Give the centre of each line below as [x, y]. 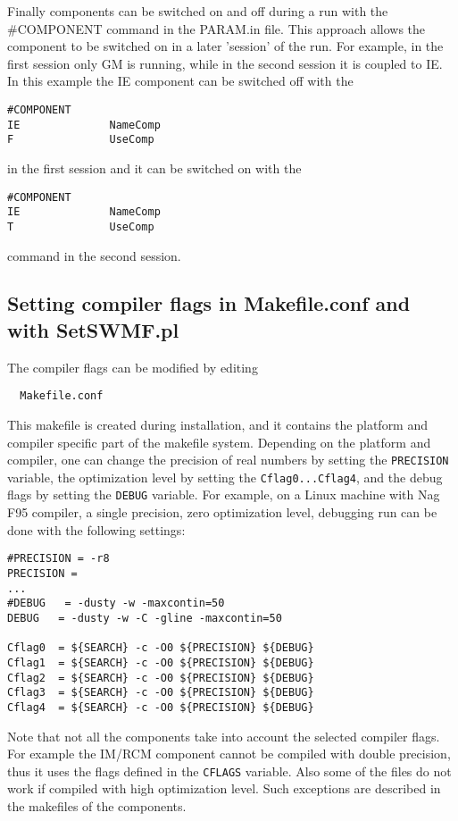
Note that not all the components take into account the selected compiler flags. [224, 736]
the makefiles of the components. [97, 805]
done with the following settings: [96, 529]
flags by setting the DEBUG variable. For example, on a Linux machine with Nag [224, 494]
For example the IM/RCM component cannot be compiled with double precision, [229, 754]
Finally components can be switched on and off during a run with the [198, 11]
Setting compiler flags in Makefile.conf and [209, 303]
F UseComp [81, 140]
